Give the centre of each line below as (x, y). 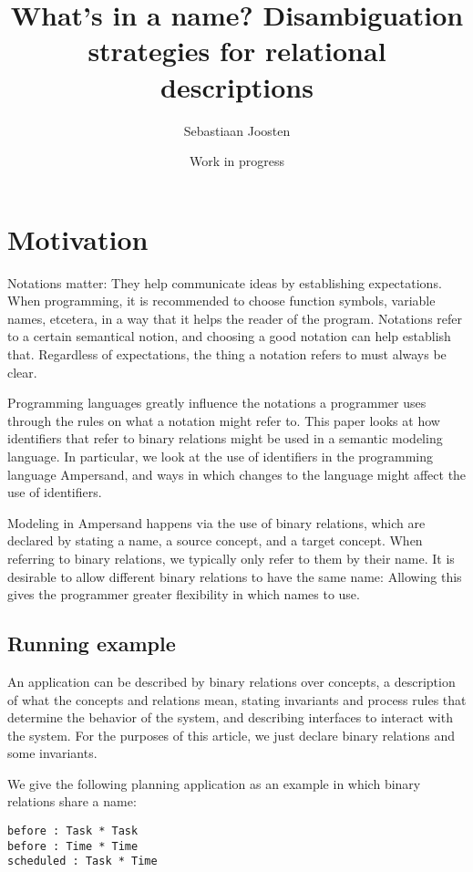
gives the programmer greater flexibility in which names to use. (184, 594)
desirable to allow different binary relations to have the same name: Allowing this (235, 576)
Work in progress (237, 161)
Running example (92, 644)
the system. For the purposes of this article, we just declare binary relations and (231, 735)
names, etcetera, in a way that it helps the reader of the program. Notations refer (235, 318)
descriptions (237, 86)
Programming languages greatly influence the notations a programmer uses (217, 403)
